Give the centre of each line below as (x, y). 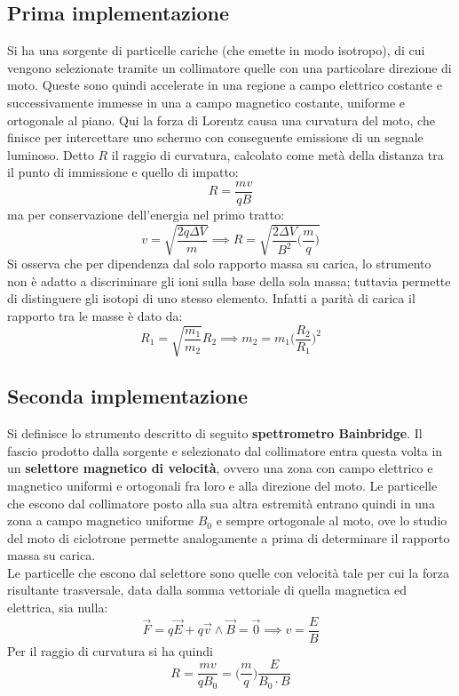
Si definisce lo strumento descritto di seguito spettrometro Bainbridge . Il (215, 433)
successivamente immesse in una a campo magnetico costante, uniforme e (206, 102)
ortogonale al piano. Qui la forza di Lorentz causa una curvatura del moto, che (221, 120)
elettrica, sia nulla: (58, 608)
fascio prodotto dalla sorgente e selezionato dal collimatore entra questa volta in (225, 450)
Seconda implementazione (127, 396)
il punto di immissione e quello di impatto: (123, 172)
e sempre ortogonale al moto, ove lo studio (332, 520)
